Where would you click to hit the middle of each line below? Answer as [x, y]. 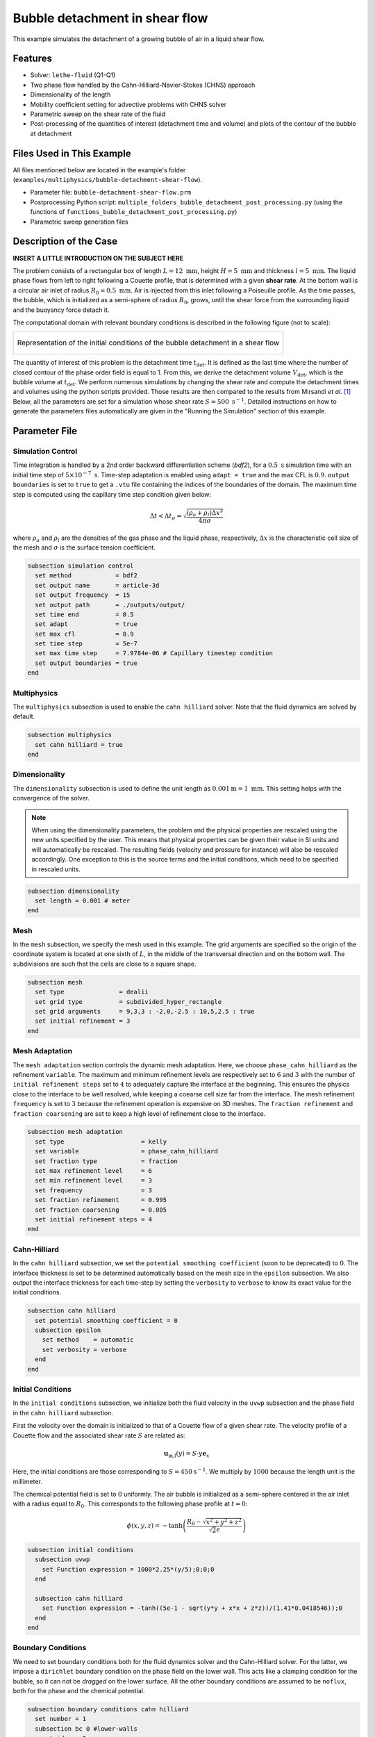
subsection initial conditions [81, 1550]
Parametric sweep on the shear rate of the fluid [98, 114]
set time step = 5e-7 [86, 644]
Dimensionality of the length [70, 94]
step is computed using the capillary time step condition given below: [112, 494]
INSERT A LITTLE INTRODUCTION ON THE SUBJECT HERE [98, 258]
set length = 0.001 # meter [83, 900]
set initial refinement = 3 [83, 1021]
